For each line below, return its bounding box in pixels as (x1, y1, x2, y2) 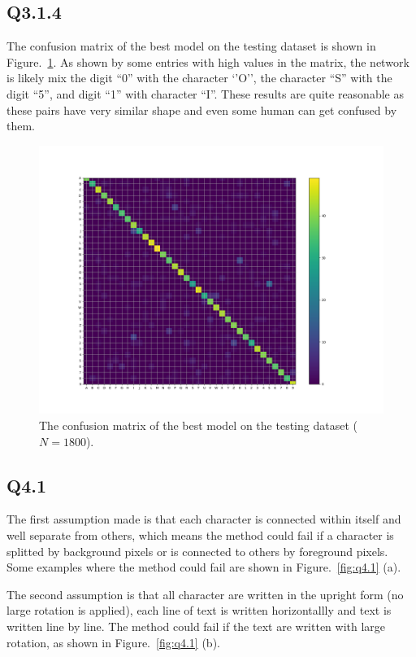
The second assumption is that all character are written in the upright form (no (6, 585, 404, 602)
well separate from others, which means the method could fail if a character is (6, 526, 394, 543)
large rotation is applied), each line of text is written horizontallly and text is (6, 602, 392, 619)
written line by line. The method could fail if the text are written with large (6, 617, 386, 634)
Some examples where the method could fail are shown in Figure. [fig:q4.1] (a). (6, 558, 401, 576)
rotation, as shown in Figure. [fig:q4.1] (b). (6, 633, 220, 650)
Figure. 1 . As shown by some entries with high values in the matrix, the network (6, 53, 409, 70)
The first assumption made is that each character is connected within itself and (6, 510, 401, 528)
